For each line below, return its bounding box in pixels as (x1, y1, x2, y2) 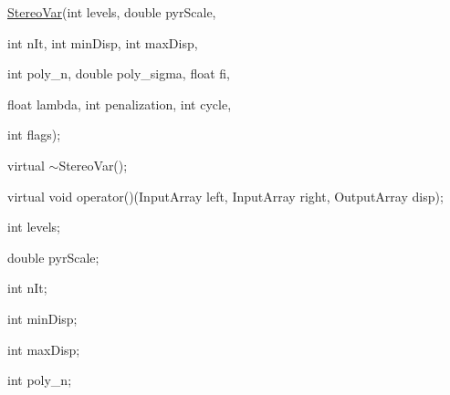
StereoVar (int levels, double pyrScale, (7, 3, 216, 21)
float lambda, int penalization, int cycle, (7, 94, 232, 113)
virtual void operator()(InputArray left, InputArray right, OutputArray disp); (7, 186, 444, 205)
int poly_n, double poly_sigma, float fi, (7, 64, 230, 83)
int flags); (7, 125, 61, 144)
